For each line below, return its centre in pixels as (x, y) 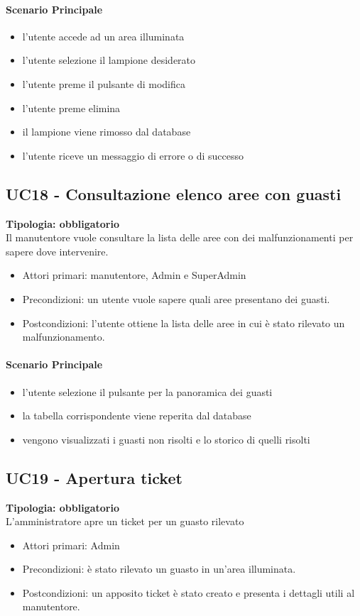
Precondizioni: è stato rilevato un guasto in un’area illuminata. (159, 569)
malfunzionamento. (64, 337)
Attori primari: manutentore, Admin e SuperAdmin (134, 275)
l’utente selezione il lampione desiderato (109, 60)
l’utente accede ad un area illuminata (103, 36)
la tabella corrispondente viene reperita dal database (137, 416)
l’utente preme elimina (71, 108)
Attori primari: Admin (71, 545)
